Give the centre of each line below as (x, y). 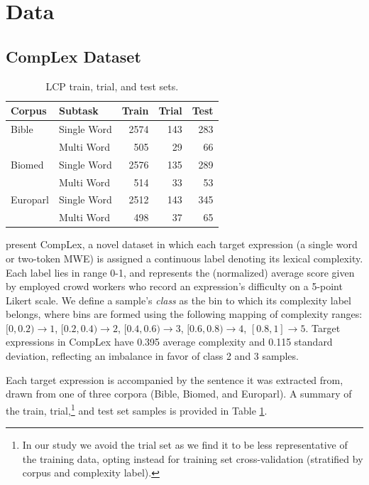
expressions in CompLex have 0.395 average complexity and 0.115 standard (169, 342)
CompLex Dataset (73, 56)
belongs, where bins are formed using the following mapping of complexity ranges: (184, 314)
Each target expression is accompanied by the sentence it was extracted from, (175, 379)
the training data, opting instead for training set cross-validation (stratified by (193, 458)
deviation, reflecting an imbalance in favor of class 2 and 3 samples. (152, 356)
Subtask (78, 111)
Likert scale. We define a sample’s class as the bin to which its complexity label (178, 300)
